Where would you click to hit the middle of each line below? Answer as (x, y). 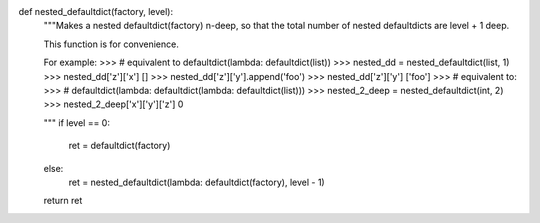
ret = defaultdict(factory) (119, 146)
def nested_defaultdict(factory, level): (96, 11)
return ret (63, 201)
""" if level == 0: (76, 122)
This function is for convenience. (111, 44)
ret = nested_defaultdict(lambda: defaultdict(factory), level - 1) (196, 182)
